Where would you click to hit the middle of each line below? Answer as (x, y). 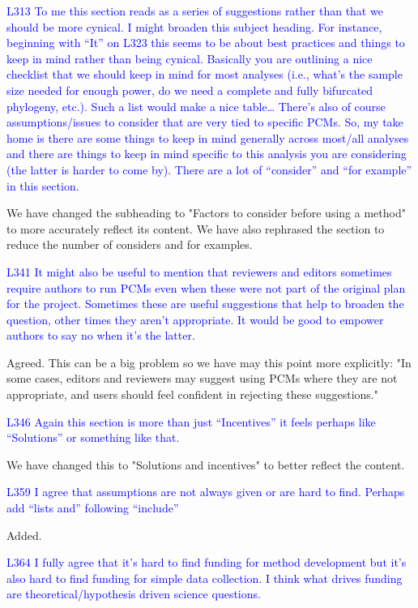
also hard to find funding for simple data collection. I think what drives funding (205, 578)
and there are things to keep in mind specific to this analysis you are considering (207, 154)
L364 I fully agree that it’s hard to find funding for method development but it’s (207, 562)
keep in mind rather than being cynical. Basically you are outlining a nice (190, 58)
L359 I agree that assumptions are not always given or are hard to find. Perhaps (206, 492)
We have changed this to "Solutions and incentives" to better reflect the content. (206, 464)
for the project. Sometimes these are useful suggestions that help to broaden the (205, 304)
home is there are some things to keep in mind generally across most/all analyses (208, 137)
